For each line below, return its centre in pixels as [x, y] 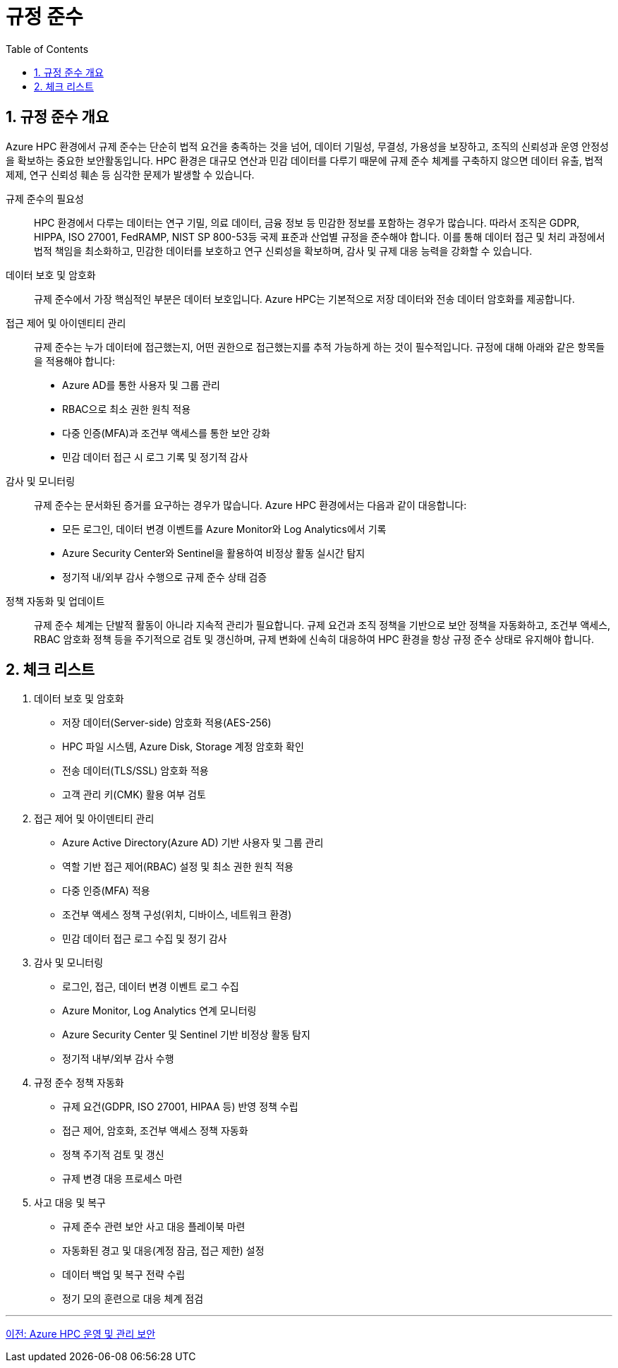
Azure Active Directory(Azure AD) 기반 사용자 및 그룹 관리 [193, 843]
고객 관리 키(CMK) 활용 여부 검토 [134, 795]
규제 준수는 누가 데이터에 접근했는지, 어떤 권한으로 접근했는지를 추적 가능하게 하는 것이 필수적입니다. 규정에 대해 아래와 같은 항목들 [320, 347]
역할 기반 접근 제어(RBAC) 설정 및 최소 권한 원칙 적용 [178, 867]
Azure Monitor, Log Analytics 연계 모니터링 [159, 1011]
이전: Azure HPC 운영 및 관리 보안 [81, 1334]
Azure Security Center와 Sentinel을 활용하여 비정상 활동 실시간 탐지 [214, 553]
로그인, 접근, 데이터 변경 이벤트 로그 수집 [151, 987]
